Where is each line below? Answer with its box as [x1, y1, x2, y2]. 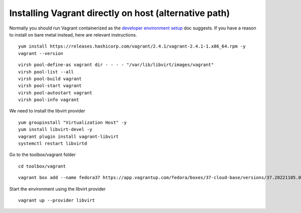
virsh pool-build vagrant [18, 75, 82, 81]
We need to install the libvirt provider [9, 108, 85, 114]
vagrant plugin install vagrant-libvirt [18, 133, 119, 139]
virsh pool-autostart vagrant [18, 90, 93, 95]
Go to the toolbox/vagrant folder [9, 151, 76, 157]
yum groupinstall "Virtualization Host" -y [18, 119, 127, 125]
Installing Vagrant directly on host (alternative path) [9, 7, 230, 18]
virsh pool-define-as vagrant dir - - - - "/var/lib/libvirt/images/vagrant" [18, 62, 214, 67]
